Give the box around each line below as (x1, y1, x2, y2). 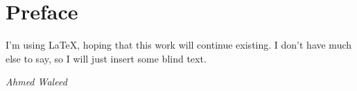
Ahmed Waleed (6, 74, 67, 89)
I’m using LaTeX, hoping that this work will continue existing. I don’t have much (6, 38, 352, 52)
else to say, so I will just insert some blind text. (6, 51, 207, 65)
